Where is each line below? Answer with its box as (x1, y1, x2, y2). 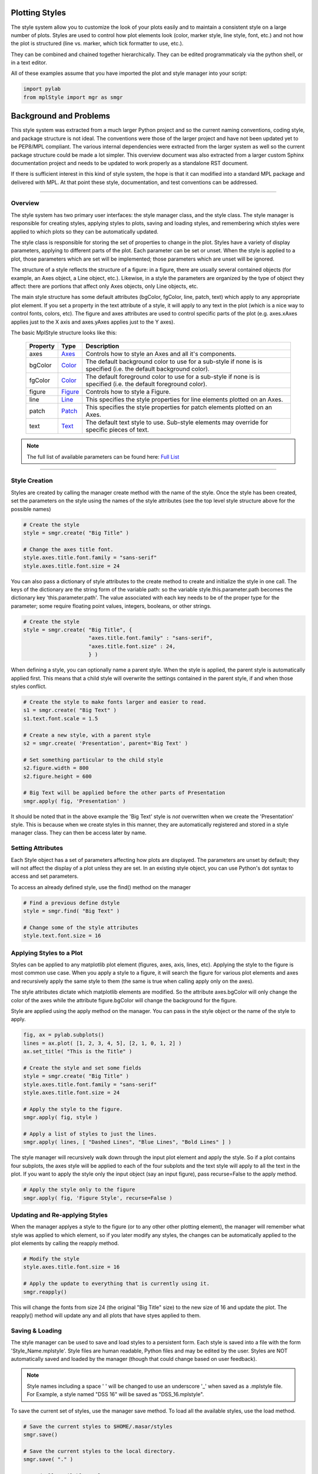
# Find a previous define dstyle (23, 899, 120, 906)
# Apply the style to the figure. (23, 1105, 123, 1113)
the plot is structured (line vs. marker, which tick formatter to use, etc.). (11, 40, 184, 47)
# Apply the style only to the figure (23, 1186, 135, 1193)
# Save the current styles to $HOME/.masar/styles (23, 1423, 173, 1430)
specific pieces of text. (85, 426, 150, 434)
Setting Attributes (11, 844, 64, 852)
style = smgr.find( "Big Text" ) (23, 908, 120, 914)
